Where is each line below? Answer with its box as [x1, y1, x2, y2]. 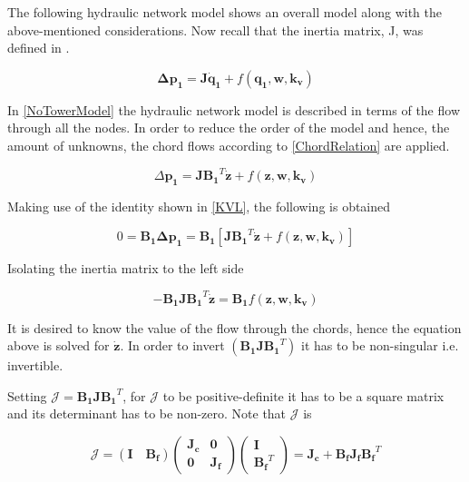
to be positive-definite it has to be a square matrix [162, 386, 445, 405]
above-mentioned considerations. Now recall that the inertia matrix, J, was [7, 20, 424, 39]
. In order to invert [120, 336, 225, 355]
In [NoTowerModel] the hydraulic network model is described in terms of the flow [7, 100, 460, 119]
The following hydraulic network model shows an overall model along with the [7, 3, 442, 21]
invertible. [7, 356, 64, 375]
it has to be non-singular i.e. [301, 336, 459, 355]
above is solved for [7, 336, 110, 355]
